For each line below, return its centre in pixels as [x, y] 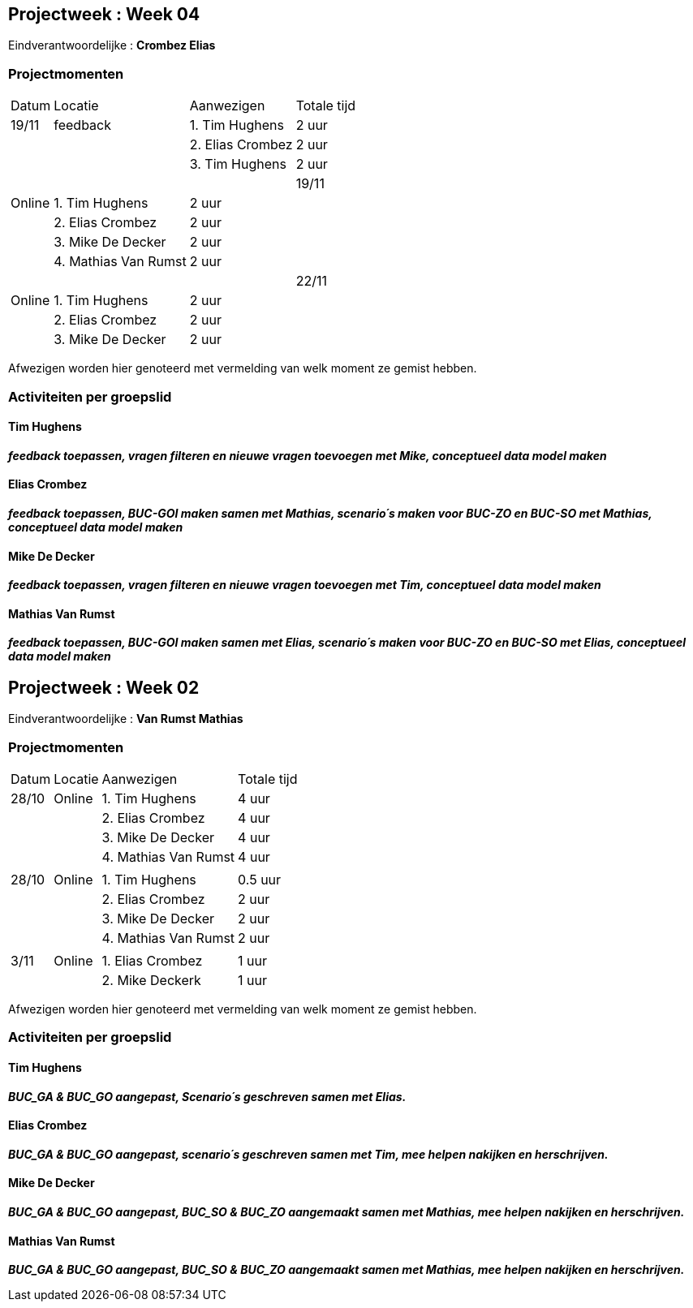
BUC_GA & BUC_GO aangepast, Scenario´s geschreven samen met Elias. [207, 1096]
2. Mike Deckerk [151, 981]
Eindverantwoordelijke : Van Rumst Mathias [126, 719]
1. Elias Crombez [152, 961]
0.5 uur [260, 880]
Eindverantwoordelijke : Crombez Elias [112, 45]
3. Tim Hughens [238, 164]
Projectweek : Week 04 [104, 14]
